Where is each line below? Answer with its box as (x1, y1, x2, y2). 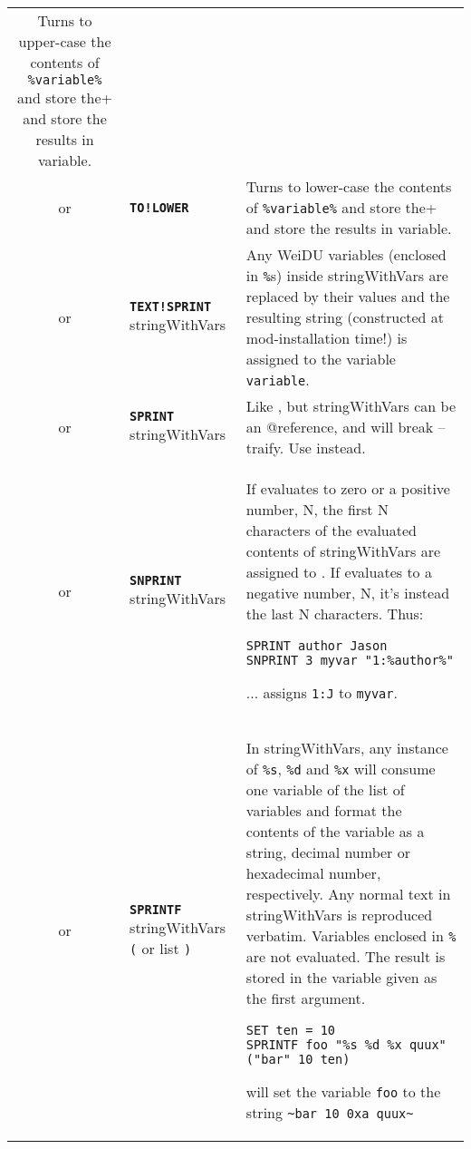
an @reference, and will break (245, 416, 434, 437)
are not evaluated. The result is (245, 946, 446, 967)
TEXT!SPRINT (130, 299, 212, 314)
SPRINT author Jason (245, 638, 388, 653)
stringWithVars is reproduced (245, 904, 433, 925)
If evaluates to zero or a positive (245, 478, 450, 499)
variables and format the (245, 800, 402, 821)
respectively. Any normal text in (245, 883, 451, 904)
